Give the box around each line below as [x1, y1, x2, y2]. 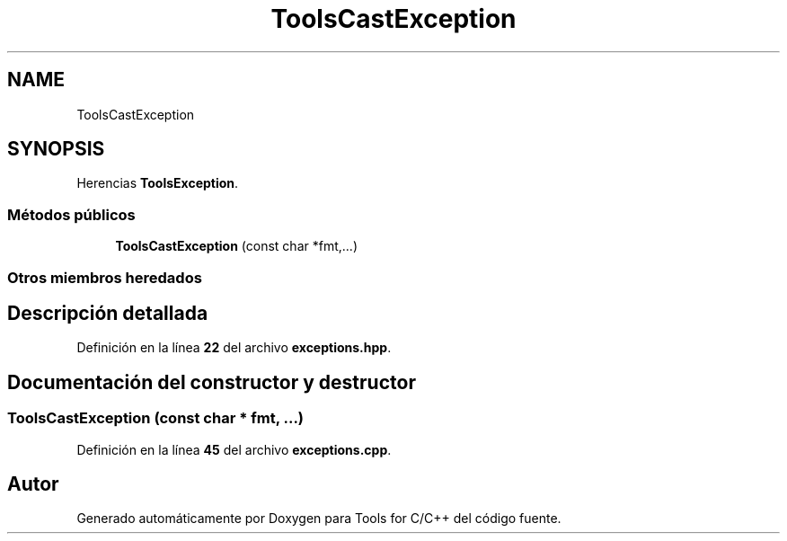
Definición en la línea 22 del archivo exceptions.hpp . [76, 340, 392, 356]
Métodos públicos [7, 205, 136, 224]
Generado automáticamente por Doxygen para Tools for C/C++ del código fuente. [76, 510, 562, 527]
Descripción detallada [7, 301, 208, 324]
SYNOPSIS [7, 137, 105, 161]
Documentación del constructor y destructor [7, 370, 416, 394]
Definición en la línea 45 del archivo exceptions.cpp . [76, 441, 392, 457]
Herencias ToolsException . [76, 175, 239, 191]
